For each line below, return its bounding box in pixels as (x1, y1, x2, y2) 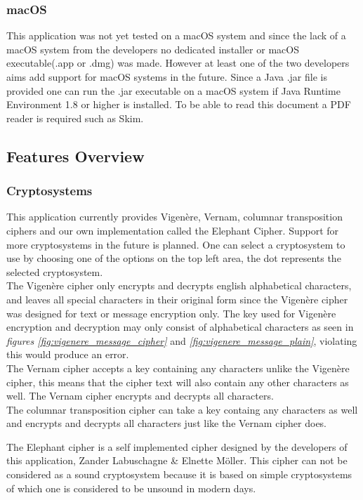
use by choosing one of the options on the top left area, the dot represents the (6, 251, 341, 265)
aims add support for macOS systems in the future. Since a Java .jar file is (6, 70, 327, 84)
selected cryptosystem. (6, 264, 103, 279)
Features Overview (6, 145, 145, 166)
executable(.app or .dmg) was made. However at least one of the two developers (6, 55, 350, 70)
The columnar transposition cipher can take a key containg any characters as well (6, 402, 358, 416)
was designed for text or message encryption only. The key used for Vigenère (6, 305, 336, 320)
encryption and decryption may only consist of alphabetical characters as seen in (6, 320, 354, 334)
